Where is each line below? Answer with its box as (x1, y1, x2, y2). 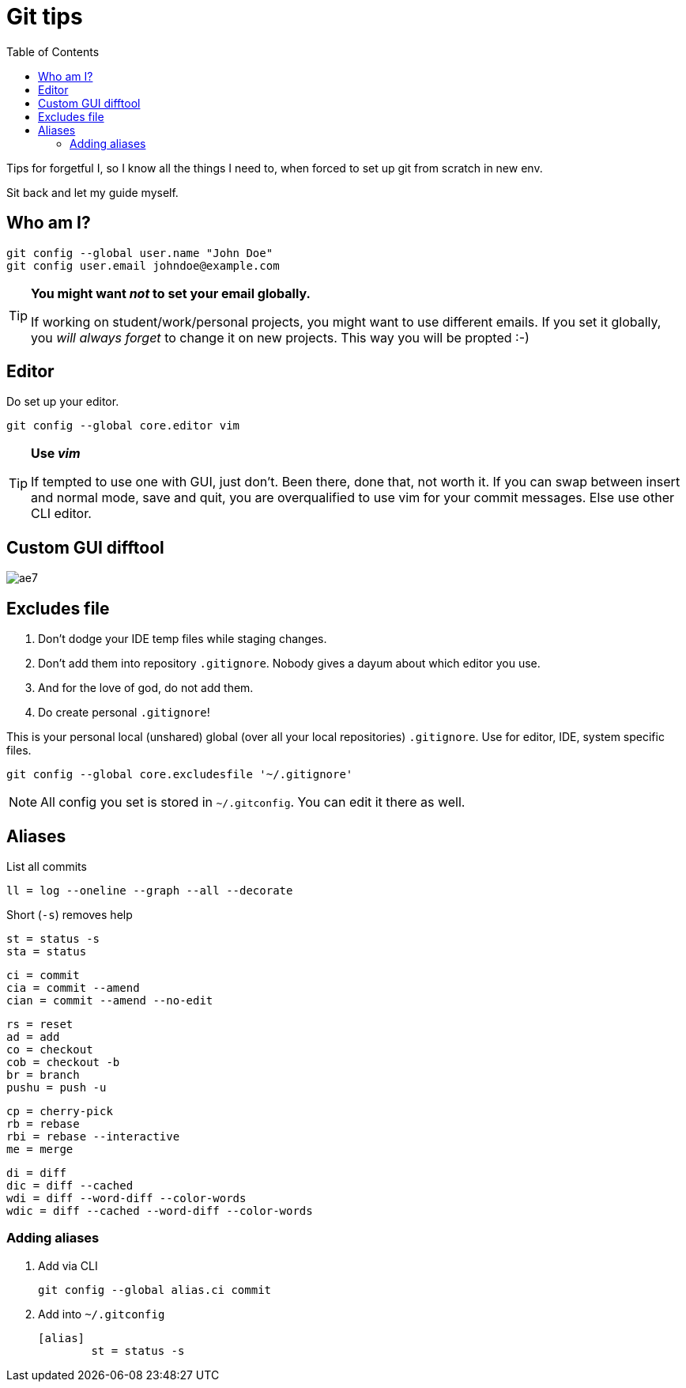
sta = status (6, 944, 87, 958)
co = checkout (6, 1042, 93, 1056)
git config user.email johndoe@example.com (6, 259, 280, 272)
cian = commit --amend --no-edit (6, 993, 213, 1007)
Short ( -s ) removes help (6, 907, 133, 921)
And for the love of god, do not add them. (38, 681, 254, 695)
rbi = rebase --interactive (6, 1129, 180, 1143)
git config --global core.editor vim (6, 419, 240, 433)
